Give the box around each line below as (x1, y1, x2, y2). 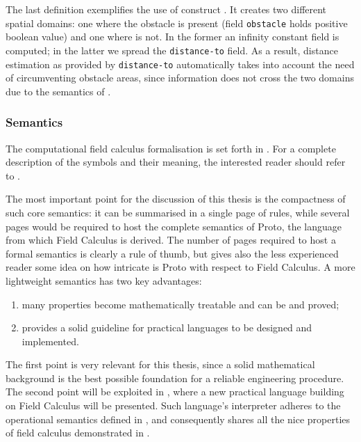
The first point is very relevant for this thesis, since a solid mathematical (6, 357, 315, 372)
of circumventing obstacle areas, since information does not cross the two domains (6, 70, 354, 85)
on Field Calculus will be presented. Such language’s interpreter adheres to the (6, 398, 341, 413)
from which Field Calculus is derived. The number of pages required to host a (6, 232, 336, 247)
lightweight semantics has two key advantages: (6, 273, 202, 287)
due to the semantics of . (6, 84, 111, 98)
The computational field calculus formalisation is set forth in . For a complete (6, 141, 336, 155)
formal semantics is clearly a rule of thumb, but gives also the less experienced (6, 246, 339, 260)
